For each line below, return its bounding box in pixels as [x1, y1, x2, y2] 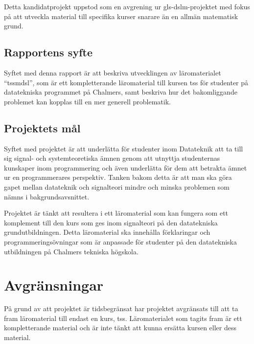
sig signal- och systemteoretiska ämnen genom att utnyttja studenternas [4, 153, 220, 163]
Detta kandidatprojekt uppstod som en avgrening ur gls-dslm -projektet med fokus [4, 1, 250, 11]
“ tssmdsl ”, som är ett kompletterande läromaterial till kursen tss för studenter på [4, 77, 249, 87]
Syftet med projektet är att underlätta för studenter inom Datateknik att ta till [4, 143, 243, 153]
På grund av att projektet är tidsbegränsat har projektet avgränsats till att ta [4, 303, 238, 314]
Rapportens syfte [4, 45, 92, 60]
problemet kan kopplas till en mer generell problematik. [4, 96, 171, 106]
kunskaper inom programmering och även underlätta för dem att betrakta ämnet [4, 162, 247, 172]
